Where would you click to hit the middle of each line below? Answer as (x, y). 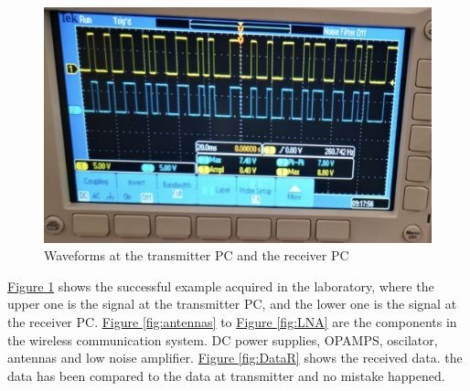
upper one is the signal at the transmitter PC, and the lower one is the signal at (232, 304)
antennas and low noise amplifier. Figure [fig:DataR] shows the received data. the (235, 358)
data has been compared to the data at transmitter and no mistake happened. (226, 375)
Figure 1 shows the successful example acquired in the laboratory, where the (221, 285)
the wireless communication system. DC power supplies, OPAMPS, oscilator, (223, 339)
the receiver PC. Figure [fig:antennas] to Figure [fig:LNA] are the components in (232, 321)
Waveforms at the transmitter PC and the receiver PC (197, 255)
